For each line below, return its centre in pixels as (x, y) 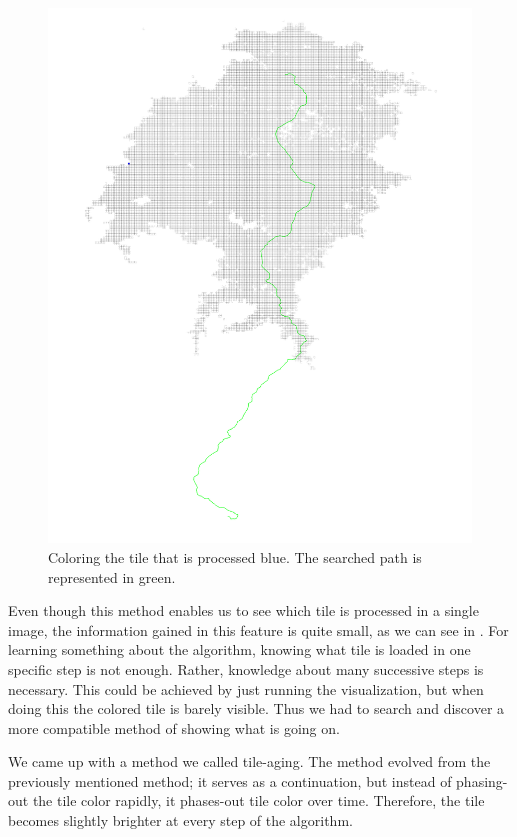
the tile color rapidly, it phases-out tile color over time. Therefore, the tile (258, 800)
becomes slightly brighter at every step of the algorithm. (180, 820)
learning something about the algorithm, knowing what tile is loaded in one (239, 649)
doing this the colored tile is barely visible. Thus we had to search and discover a (256, 708)
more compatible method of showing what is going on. (174, 727)
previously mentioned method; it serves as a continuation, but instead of (230, 780)
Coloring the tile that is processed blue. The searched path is (235, 556)
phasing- (482, 780)
